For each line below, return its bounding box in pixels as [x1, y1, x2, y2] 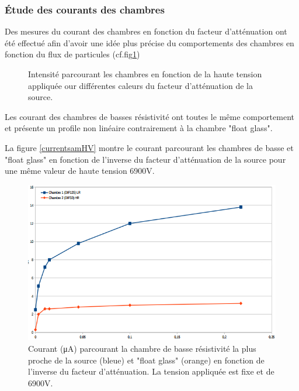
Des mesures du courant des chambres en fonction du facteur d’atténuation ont [5, 25, 287, 37]
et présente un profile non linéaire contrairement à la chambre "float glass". [5, 122, 273, 134]
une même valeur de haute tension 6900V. [5, 164, 155, 177]
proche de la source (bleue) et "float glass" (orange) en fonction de [28, 354, 265, 366]
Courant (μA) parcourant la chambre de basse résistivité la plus [28, 342, 256, 355]
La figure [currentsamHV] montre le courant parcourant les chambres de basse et [5, 141, 294, 153]
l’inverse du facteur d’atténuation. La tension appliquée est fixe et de [28, 365, 274, 378]
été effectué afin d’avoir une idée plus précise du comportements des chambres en [5, 36, 294, 49]
